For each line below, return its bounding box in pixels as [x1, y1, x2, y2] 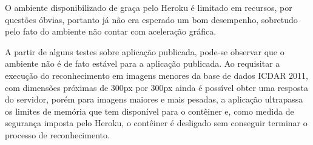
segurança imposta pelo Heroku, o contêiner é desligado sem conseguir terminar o [5, 116, 308, 129]
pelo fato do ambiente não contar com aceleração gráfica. [5, 25, 217, 38]
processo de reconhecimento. [5, 128, 110, 141]
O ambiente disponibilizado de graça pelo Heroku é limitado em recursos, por [5, 1, 292, 13]
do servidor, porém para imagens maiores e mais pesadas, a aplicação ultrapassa [5, 93, 303, 106]
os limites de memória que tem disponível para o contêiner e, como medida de [5, 104, 294, 117]
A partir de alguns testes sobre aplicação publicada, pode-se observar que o [5, 45, 284, 58]
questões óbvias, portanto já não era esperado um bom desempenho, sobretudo [5, 13, 298, 25]
